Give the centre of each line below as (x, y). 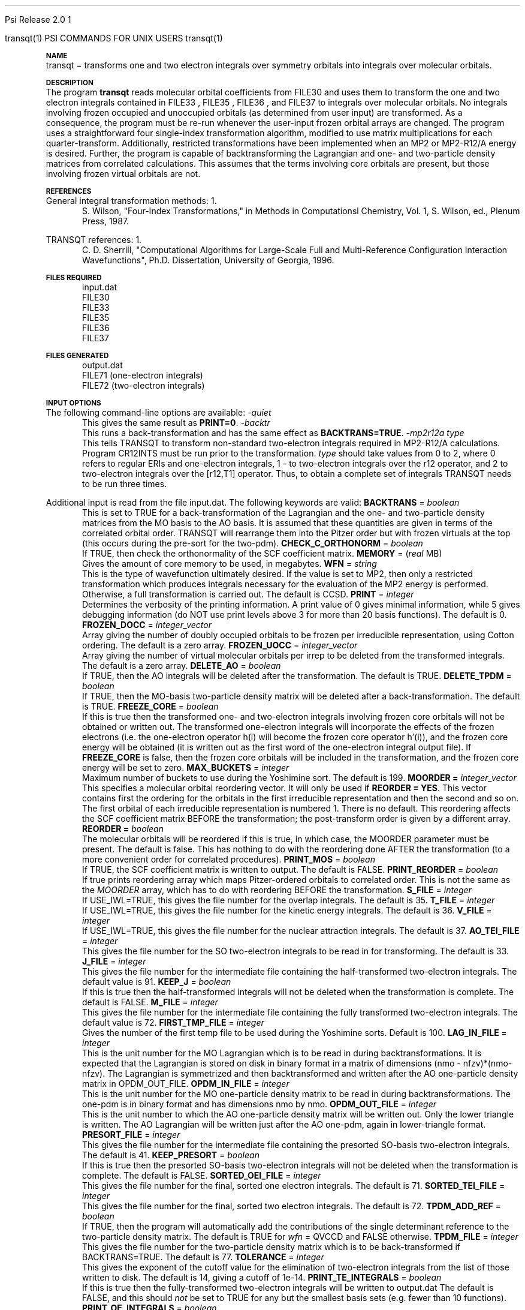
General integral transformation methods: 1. (131, 201)
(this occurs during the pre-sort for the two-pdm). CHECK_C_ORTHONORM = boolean (253, 543)
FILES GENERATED (77, 356)
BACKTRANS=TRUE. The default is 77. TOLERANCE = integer (203, 1257)
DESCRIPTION (70, 83)
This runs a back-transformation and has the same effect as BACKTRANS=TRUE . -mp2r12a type (273, 433)
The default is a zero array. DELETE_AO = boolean (182, 665)
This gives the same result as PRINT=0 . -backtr (176, 423)
